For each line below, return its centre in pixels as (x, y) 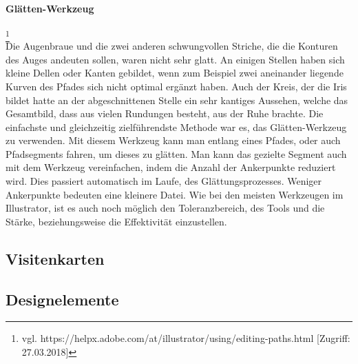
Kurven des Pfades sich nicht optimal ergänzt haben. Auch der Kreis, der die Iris (176, 86)
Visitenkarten (55, 258)
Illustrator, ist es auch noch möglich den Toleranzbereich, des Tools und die (165, 208)
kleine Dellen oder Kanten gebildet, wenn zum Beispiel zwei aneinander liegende (175, 73)
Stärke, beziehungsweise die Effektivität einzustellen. (116, 221)
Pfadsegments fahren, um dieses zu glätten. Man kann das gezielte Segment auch (176, 153)
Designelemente (62, 299)
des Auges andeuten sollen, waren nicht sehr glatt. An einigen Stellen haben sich (175, 59)
